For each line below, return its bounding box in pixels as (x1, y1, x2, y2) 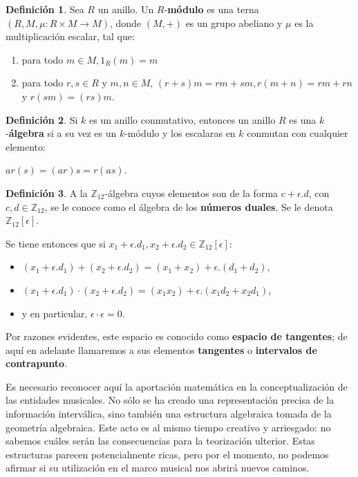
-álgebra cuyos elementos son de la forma (104, 185, 279, 200)
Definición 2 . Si (6, 112, 78, 127)
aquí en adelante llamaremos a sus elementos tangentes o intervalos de (6, 342, 317, 357)
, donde (109, 15, 142, 30)
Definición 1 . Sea (6, 2, 84, 16)
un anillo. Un (97, 2, 154, 16)
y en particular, (21, 306, 88, 320)
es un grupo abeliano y (185, 15, 283, 30)
